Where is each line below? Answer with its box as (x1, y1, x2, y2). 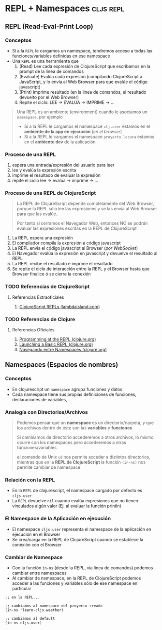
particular (12, 585, 31, 591)
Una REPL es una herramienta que (12, 58, 79, 64)
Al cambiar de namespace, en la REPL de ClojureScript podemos (12, 575, 141, 581)
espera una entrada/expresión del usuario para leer (12, 162, 115, 168)
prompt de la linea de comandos (19, 68, 84, 74)
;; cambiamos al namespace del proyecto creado (5, 603, 103, 608)
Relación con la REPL (5, 477, 55, 483)
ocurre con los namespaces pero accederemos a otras (16, 440, 127, 445)
